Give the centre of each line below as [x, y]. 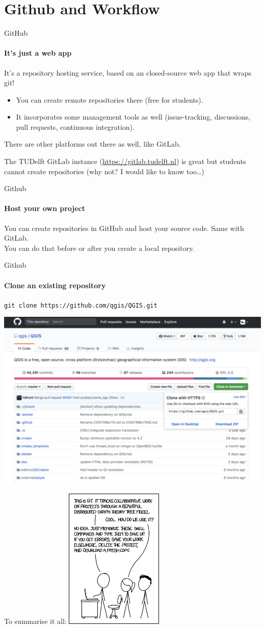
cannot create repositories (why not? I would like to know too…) [104, 171]
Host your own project [45, 208]
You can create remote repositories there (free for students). [110, 99]
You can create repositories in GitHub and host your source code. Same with [124, 228]
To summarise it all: [35, 621]
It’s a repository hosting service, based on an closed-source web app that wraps [128, 72]
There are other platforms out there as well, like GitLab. [92, 144]
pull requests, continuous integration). [75, 126]
